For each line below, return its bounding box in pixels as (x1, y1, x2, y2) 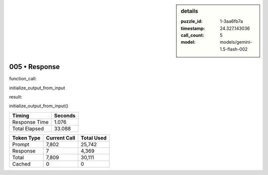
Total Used (80, 134, 107, 141)
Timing (12, 112, 29, 119)
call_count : (181, 32, 204, 38)
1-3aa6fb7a (220, 18, 243, 24)
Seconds (54, 112, 75, 119)
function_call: (9, 76, 37, 82)
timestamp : (181, 25, 205, 31)
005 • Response (9, 62, 60, 71)
